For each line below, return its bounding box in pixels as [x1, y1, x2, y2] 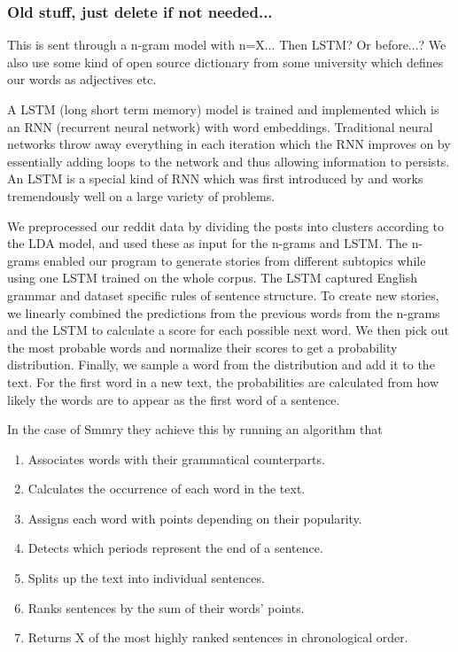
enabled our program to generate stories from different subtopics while [43, 251, 426, 269]
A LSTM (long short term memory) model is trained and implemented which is [7, 100, 439, 118]
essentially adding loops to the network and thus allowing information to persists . [7, 151, 450, 170]
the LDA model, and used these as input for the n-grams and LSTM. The [7, 234, 408, 252]
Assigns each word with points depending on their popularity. [27, 508, 362, 527]
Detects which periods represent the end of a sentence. [27, 539, 323, 557]
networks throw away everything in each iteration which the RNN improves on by [7, 135, 451, 153]
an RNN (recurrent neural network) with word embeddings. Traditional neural [7, 117, 433, 136]
